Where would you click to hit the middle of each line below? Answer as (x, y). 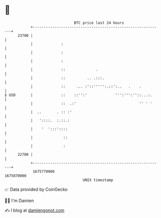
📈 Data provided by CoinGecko (36, 189)
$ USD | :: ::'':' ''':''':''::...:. (78, 95)
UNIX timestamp (98, 180)
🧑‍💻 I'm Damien (19, 201)
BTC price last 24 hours (99, 23)
